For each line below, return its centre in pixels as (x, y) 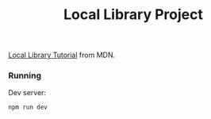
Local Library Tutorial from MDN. (62, 55)
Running (25, 75)
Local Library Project (133, 15)
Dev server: (27, 93)
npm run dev (28, 107)
